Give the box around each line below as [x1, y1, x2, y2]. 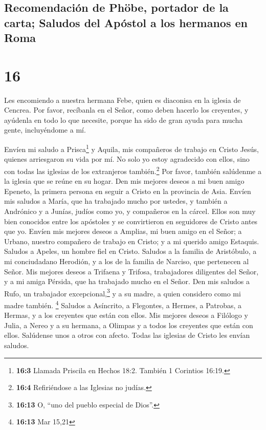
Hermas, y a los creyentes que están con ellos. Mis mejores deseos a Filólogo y [4, 310, 248, 320]
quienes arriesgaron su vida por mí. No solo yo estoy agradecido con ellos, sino [4, 154, 250, 164]
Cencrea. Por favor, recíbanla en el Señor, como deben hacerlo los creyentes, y [4, 104, 249, 115]
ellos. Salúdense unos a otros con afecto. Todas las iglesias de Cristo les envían [4, 330, 250, 340]
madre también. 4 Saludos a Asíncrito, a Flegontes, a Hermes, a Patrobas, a [4, 298, 242, 310]
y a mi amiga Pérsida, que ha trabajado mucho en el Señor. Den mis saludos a [4, 276, 250, 287]
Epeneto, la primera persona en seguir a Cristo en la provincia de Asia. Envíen [4, 185, 251, 196]
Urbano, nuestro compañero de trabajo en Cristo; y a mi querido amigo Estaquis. [4, 235, 259, 246]
